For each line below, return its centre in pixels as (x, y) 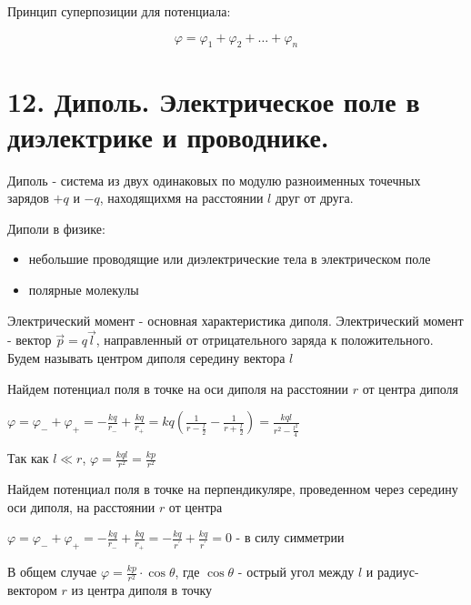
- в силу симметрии (290, 537)
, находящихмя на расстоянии (181, 198)
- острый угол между (296, 572)
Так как (28, 458)
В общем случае (52, 572)
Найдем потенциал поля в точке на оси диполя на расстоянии (178, 388)
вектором (32, 590)
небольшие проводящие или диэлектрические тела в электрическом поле (230, 259)
